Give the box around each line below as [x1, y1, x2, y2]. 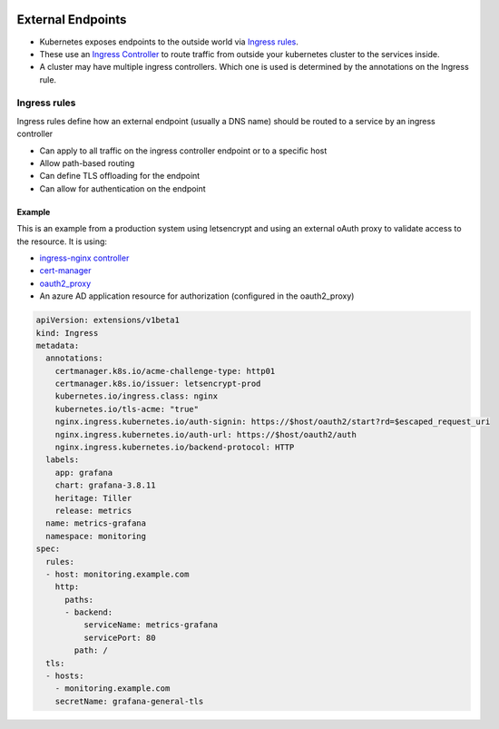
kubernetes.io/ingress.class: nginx [54, 391, 218, 401]
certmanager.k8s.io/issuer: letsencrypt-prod [54, 379, 261, 389]
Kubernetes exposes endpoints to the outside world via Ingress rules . [39, 36, 298, 47]
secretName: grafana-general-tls [54, 695, 204, 706]
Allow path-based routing [39, 158, 135, 168]
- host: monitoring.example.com [45, 568, 190, 579]
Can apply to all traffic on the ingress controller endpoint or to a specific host [39, 145, 328, 156]
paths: [64, 595, 94, 605]
